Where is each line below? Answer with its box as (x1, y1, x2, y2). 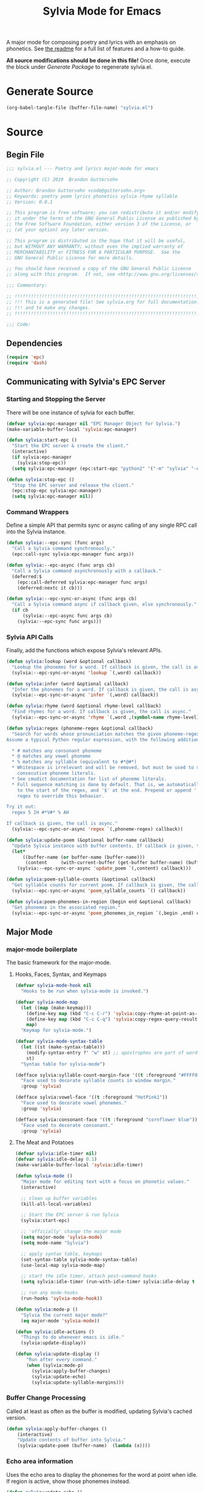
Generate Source (6, 85, 94, 99)
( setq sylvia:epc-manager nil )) (12, 493, 94, 500)
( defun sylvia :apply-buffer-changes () (6, 1426, 107, 1432)
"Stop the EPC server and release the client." (12, 482, 135, 488)
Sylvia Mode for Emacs (42, 4, 161, 18)
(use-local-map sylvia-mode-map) (21, 1262, 106, 1268)
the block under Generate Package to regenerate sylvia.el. (6, 63, 153, 71)
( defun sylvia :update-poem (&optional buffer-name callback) (6, 837, 165, 843)
